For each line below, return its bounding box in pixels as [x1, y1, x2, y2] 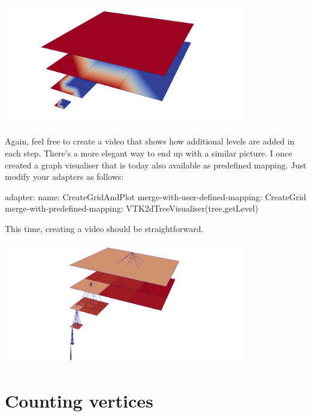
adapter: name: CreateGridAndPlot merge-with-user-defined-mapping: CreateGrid [5, 190, 306, 203]
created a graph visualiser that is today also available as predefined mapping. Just [5, 158, 307, 171]
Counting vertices [5, 388, 153, 413]
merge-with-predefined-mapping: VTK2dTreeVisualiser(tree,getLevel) [5, 202, 258, 215]
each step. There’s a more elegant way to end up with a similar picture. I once [5, 147, 292, 159]
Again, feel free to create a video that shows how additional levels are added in [5, 135, 295, 147]
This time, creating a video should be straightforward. [5, 222, 204, 234]
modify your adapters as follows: [5, 170, 124, 183]
